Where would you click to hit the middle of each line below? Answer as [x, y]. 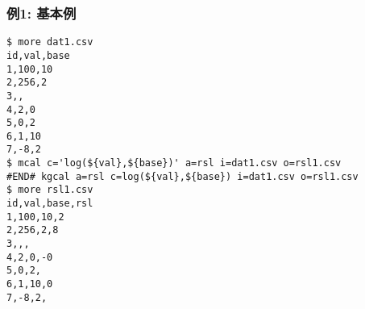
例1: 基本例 [41, 13]
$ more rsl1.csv [50, 190]
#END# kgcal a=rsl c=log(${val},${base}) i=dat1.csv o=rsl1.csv [182, 176]
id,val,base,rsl [50, 204]
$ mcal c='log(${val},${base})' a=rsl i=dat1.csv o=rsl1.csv [174, 163]
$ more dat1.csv [50, 42]
